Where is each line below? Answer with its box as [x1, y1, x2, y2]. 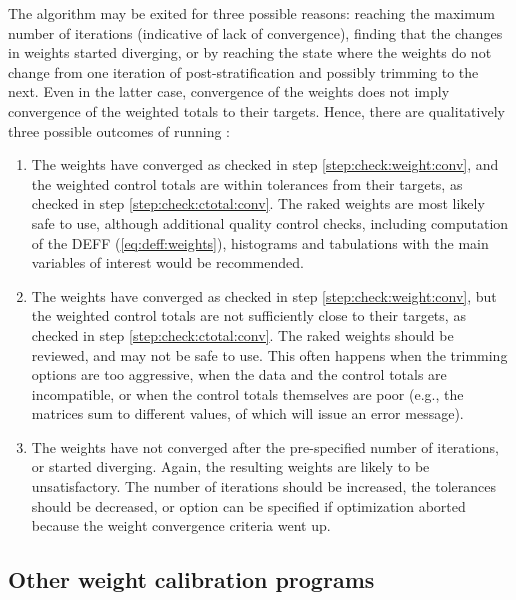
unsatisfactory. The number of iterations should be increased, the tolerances [31, 476, 497, 497]
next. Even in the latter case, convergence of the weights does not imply [8, 81, 450, 102]
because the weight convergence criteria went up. [31, 515, 331, 536]
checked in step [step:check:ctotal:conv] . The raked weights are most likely [31, 193, 485, 214]
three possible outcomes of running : [8, 120, 230, 141]
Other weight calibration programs [8, 564, 375, 595]
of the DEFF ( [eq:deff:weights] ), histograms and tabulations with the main [31, 232, 489, 253]
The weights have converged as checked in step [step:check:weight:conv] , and [31, 154, 499, 175]
